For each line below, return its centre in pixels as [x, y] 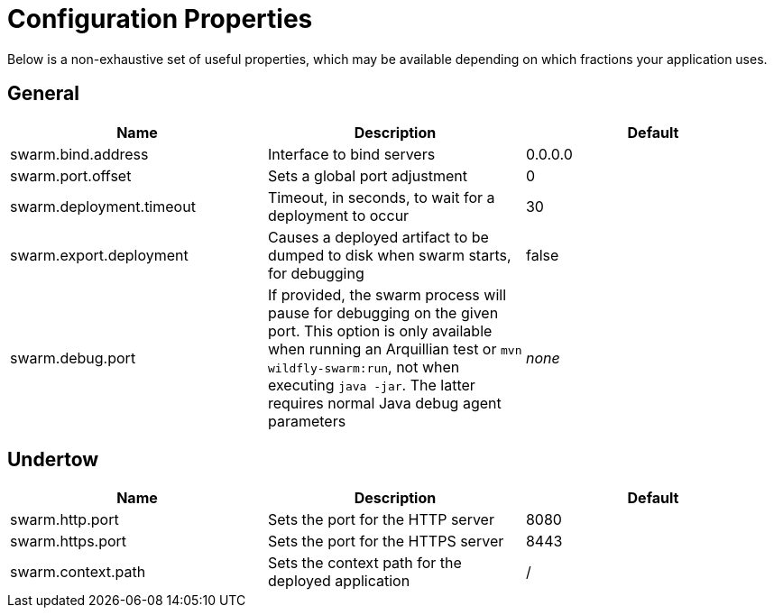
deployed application [339, 581]
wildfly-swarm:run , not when [364, 367]
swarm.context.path [78, 572]
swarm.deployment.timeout [103, 206]
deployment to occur [338, 215]
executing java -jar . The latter [371, 385]
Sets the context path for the [364, 563]
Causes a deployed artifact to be [378, 237]
